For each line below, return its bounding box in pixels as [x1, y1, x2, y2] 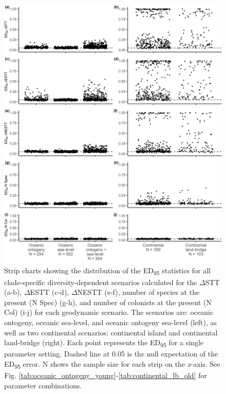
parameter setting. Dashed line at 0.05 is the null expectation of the [4, 348, 218, 359]
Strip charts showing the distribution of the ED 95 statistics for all [4, 265, 211, 277]
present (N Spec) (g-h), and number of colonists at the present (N [4, 296, 212, 307]
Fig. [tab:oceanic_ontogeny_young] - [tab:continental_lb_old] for [4, 369, 207, 380]
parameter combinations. [4, 380, 82, 390]
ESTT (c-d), [30, 287, 69, 297]
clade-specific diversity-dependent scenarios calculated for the [4, 276, 197, 287]
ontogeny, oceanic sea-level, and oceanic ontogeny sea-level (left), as [4, 316, 217, 327]
